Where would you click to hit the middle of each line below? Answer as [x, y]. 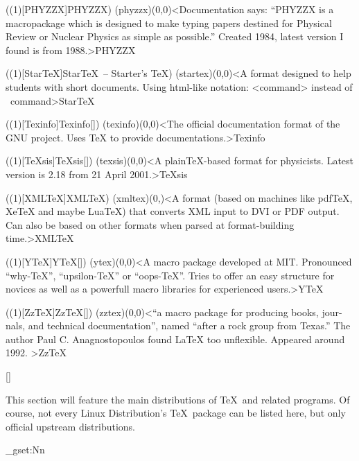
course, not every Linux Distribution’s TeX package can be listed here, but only [176, 413]
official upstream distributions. [70, 426]
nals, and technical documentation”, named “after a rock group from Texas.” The [178, 325]
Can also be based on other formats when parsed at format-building [150, 224]
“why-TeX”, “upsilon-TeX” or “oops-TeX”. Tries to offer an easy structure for [170, 275]
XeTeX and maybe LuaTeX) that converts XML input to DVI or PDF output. [173, 211]
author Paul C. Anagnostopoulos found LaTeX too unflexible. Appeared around [175, 339]
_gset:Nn [25, 450]
